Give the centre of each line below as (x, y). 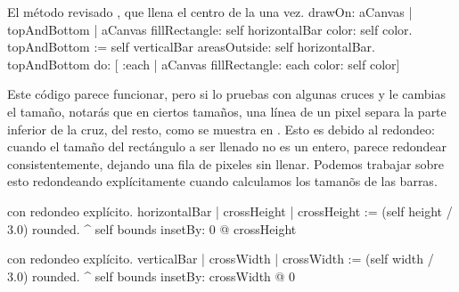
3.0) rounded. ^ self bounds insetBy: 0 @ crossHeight (152, 228)
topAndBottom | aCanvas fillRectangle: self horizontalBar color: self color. (210, 29)
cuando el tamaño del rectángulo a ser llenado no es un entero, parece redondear (227, 146)
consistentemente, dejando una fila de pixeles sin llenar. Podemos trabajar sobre (226, 163)
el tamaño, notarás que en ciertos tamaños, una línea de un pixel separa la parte (227, 111)
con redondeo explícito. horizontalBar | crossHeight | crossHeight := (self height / (230, 211)
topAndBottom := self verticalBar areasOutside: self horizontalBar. (191, 47)
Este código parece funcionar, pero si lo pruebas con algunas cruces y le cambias (226, 94)
